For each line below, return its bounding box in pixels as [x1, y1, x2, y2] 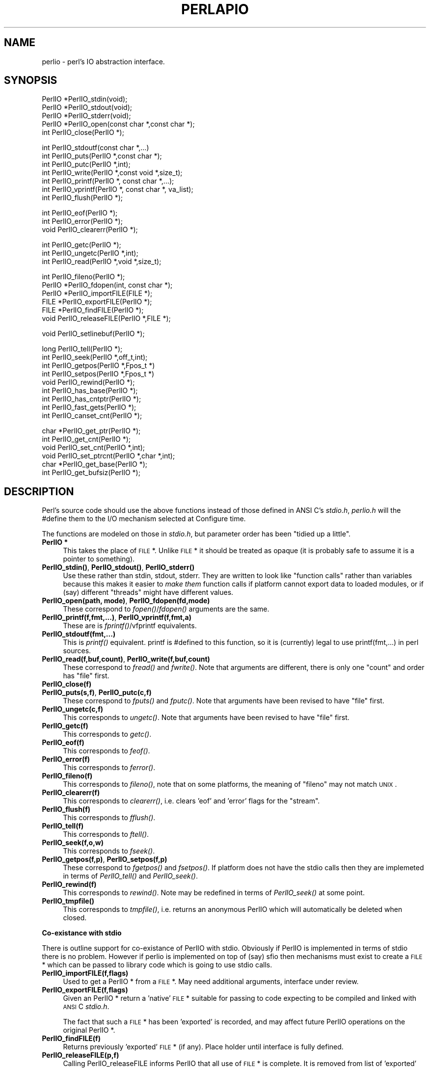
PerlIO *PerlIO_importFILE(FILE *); [42, 289, 153, 298]
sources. [63, 646, 91, 655]
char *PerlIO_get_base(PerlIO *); [42, 460, 148, 469]
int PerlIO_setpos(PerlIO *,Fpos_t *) [42, 370, 155, 378]
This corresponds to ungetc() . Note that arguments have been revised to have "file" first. [63, 713, 349, 722]
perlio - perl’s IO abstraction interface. [42, 57, 165, 66]
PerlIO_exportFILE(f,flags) [42, 986, 128, 994]
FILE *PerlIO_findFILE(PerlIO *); [42, 306, 144, 315]
